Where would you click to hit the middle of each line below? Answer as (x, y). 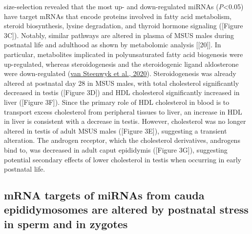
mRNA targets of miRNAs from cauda (104, 195)
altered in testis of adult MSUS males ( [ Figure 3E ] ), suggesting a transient (115, 130)
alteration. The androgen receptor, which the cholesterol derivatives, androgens (122, 140)
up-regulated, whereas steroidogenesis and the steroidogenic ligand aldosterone (121, 64)
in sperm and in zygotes (66, 224)
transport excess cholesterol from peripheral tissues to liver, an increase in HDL (123, 111)
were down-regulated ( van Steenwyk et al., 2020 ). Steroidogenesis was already (120, 73)
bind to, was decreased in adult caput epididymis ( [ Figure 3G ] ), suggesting (116, 149)
